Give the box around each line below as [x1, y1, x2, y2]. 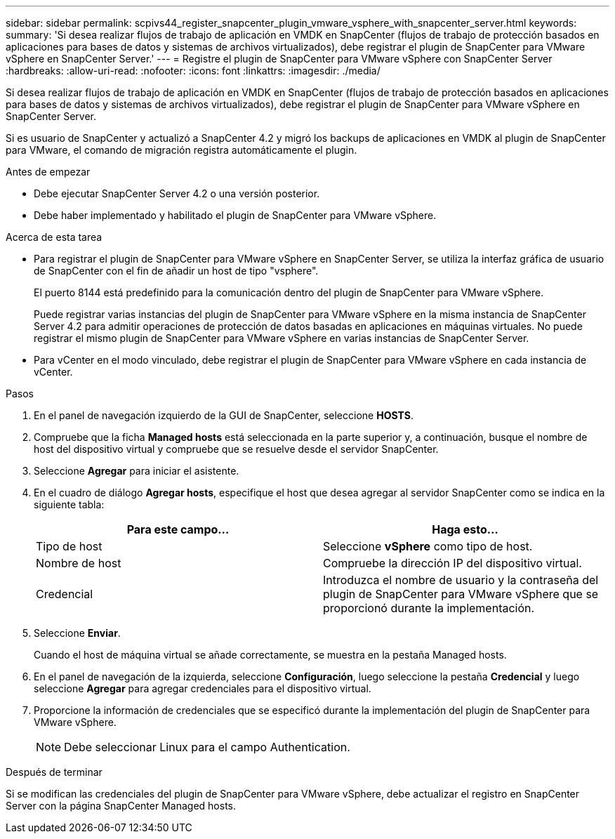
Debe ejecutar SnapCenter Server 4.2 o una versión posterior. [34, 187, 320, 199]
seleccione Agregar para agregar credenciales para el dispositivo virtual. [34, 682, 371, 694]
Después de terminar [6, 766, 102, 778]
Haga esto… [432, 522, 498, 536]
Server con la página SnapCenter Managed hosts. [6, 800, 236, 812]
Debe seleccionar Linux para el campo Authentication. [64, 740, 350, 754]
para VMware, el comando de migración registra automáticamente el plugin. [6, 144, 357, 156]
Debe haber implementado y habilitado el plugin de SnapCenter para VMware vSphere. [34, 209, 437, 221]
